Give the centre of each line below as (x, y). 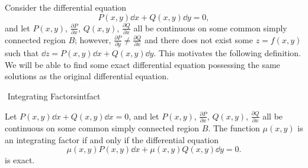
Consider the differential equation (66, 7)
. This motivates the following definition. (227, 53)
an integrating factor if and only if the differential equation (112, 139)
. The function (234, 127)
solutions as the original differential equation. (87, 76)
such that (22, 53)
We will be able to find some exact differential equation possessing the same (142, 64)
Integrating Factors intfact (54, 96)
